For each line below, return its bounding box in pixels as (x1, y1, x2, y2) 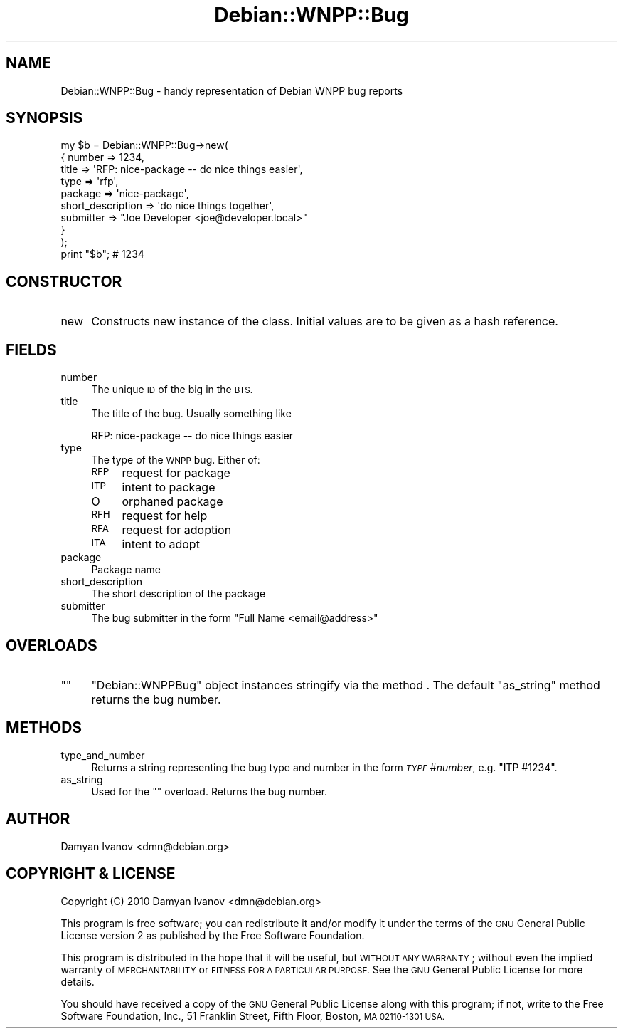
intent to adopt (122, 537, 200, 552)
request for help (122, 508, 208, 523)
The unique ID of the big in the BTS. (91, 383, 253, 396)
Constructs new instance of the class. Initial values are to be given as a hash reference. (91, 314, 558, 329)
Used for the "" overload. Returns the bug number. (91, 785, 328, 798)
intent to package (122, 480, 215, 495)
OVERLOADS (6, 636, 97, 654)
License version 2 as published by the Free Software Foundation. (60, 929, 365, 941)
